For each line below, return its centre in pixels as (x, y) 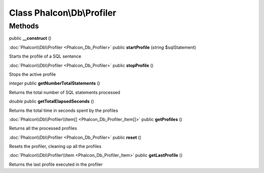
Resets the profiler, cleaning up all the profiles (55, 147)
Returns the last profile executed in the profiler (56, 164)
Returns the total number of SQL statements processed (65, 92)
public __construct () (30, 38)
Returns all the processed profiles (43, 128)
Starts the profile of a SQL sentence (45, 56)
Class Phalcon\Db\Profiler (63, 13)
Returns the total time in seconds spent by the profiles (64, 110)
